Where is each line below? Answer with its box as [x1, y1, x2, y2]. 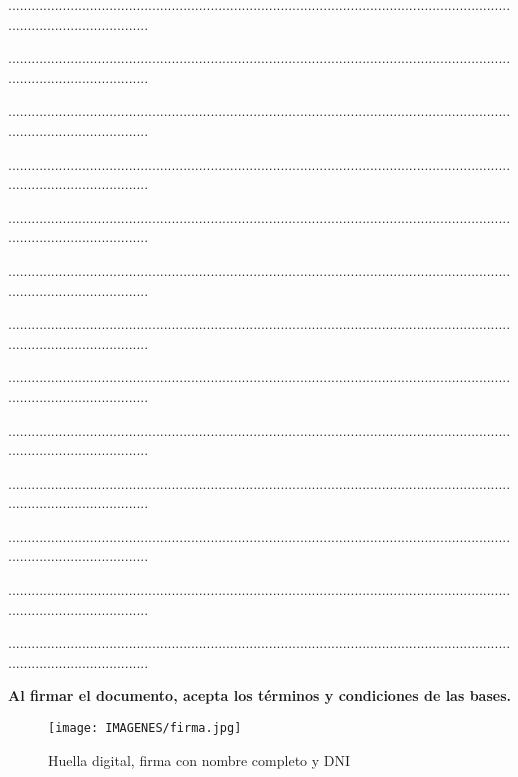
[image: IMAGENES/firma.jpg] [48, 721, 242, 736]
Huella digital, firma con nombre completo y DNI [48, 749, 351, 770]
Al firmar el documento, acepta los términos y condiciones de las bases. [8, 685, 511, 706]
